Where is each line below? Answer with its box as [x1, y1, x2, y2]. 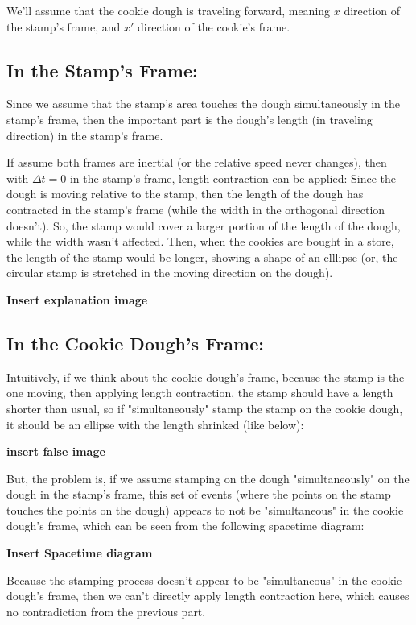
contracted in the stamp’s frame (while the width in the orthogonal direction [6, 201, 385, 217]
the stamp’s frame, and [6, 18, 121, 35]
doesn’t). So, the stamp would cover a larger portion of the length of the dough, [6, 217, 401, 234]
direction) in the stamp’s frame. [6, 126, 163, 143]
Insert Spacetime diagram [6, 544, 153, 561]
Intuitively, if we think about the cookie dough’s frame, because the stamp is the [6, 368, 405, 385]
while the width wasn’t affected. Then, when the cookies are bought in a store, [6, 233, 394, 250]
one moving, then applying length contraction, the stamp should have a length [6, 384, 393, 401]
